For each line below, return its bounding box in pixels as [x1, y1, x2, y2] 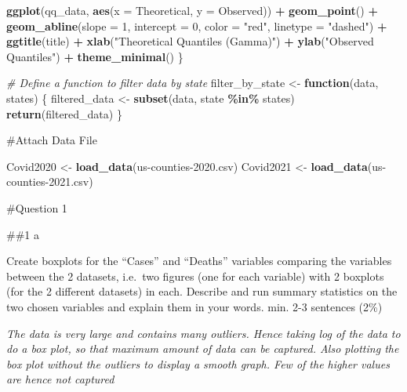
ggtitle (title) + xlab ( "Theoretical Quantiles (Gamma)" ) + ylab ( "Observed [6, 33, 374, 49]
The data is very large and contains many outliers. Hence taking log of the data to [6, 325, 401, 341]
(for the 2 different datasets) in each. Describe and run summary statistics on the [6, 283, 398, 299]
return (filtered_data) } [6, 105, 122, 122]
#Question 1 [6, 199, 67, 216]
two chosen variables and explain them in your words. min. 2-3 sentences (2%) [6, 298, 383, 314]
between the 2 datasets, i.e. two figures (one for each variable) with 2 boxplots [6, 267, 384, 284]
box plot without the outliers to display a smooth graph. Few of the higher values [6, 355, 390, 372]
